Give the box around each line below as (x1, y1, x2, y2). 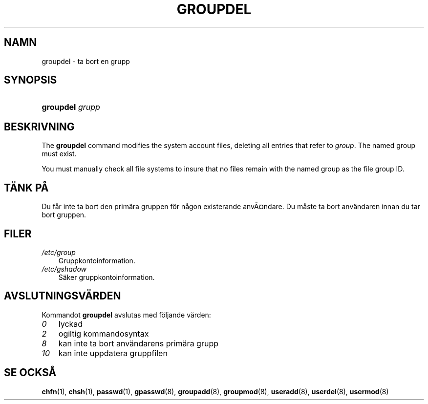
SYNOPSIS (4, 74, 57, 86)
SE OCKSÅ (4, 366, 57, 379)
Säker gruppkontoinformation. (58, 273, 155, 281)
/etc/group (42, 248, 76, 256)
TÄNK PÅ (4, 181, 49, 194)
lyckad (58, 319, 83, 329)
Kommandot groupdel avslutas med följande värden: (42, 310, 211, 319)
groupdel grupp (42, 102, 100, 112)
